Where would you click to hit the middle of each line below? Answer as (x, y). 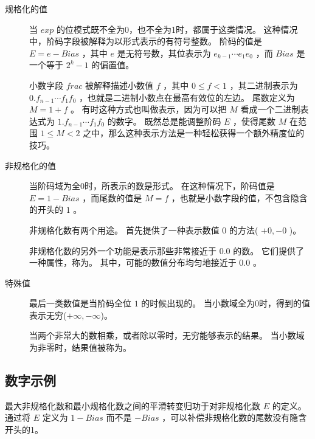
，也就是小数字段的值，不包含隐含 (239, 197)
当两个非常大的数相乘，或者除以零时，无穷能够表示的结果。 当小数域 (167, 335)
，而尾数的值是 (112, 197)
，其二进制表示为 (264, 85)
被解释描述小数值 (119, 85)
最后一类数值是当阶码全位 (80, 303)
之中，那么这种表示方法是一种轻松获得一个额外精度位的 (194, 133)
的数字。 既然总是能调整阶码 (164, 121)
